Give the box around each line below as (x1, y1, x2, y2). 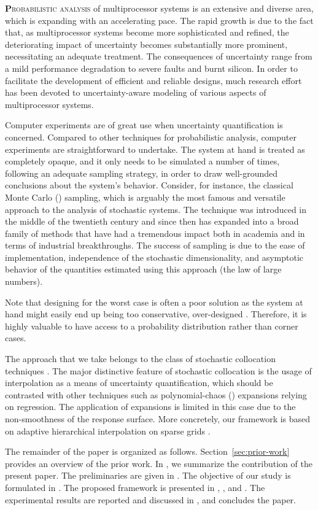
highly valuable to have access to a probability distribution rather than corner (5, 319, 298, 332)
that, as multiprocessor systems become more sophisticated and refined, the (5, 26, 289, 39)
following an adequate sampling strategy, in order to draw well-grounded (5, 166, 278, 179)
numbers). (5, 275, 43, 288)
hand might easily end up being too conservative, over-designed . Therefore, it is (5, 307, 307, 320)
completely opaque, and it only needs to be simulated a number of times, (5, 155, 280, 168)
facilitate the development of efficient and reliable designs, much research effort (5, 74, 302, 87)
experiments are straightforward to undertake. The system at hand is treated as (5, 142, 305, 155)
